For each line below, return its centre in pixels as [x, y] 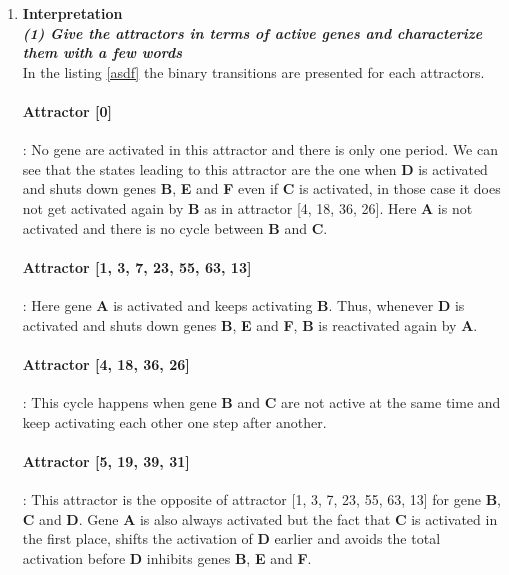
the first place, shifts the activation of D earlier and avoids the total [231, 538]
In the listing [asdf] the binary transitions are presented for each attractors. [253, 71]
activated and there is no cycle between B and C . [175, 227]
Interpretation [72, 13]
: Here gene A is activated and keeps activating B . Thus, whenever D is [243, 304]
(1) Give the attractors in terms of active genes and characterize [252, 32]
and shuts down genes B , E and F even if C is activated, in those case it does [261, 188]
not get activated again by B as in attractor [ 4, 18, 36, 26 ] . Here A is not [247, 207]
